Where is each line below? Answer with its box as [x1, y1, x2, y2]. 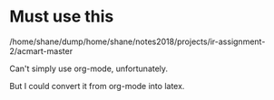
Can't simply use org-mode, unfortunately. [9, 63, 169, 74]
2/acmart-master [9, 45, 73, 56]
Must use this [9, 6, 114, 27]
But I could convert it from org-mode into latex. [9, 80, 185, 91]
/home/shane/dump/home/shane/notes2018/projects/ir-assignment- [9, 36, 266, 47]
